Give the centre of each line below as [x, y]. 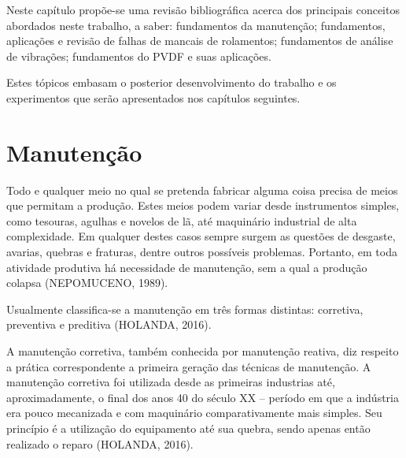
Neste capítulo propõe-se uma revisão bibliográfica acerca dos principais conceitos [203, 9]
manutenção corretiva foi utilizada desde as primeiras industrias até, [171, 382]
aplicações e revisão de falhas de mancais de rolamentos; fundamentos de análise [200, 41]
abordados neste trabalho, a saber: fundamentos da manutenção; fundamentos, [196, 25]
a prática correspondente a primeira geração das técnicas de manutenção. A [189, 366]
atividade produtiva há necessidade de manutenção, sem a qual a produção [187, 267]
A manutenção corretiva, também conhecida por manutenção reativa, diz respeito [203, 351]
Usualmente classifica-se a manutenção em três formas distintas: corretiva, [185, 309]
